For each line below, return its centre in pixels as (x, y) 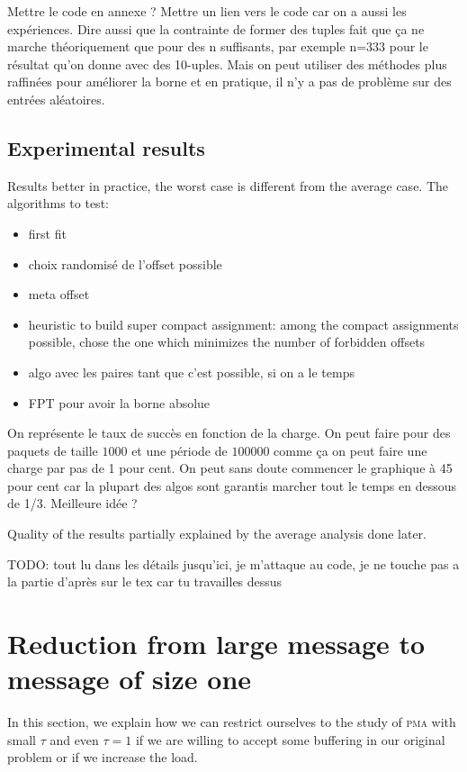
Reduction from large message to (216, 644)
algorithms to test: (58, 203)
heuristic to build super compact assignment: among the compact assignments (243, 324)
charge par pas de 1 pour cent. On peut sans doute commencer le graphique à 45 (230, 468)
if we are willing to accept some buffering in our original (290, 739)
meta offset (59, 294)
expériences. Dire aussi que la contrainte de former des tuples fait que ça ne (216, 28)
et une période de (180, 450)
